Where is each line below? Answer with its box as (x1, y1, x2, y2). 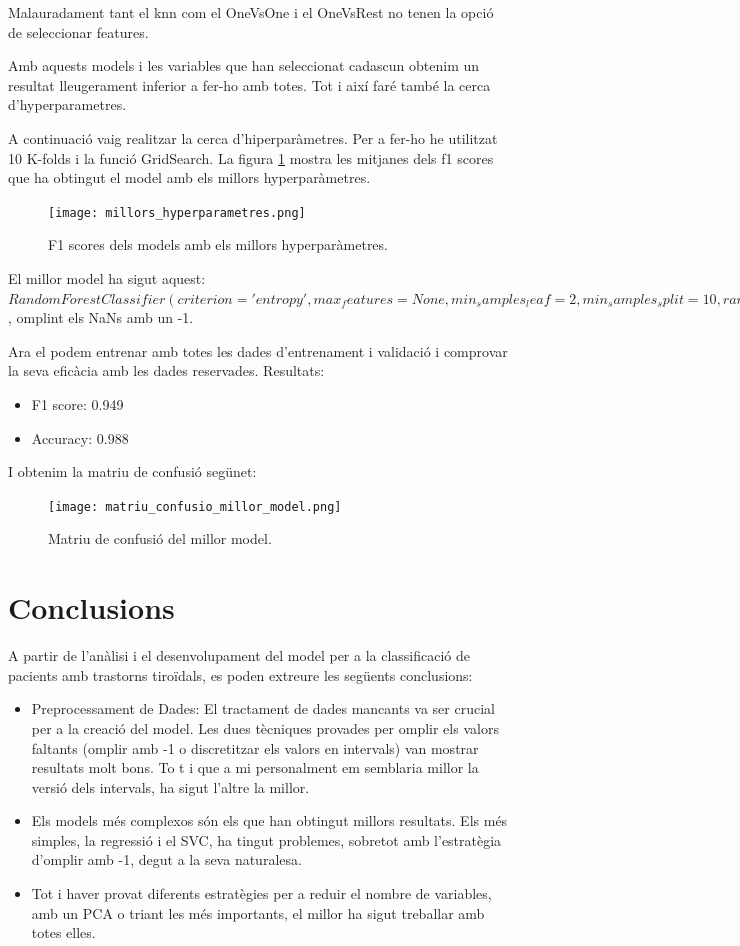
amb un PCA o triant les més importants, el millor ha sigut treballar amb (31, 902, 485, 923)
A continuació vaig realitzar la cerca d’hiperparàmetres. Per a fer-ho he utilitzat (8, 127, 498, 148)
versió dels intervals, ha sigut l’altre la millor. (31, 776, 310, 797)
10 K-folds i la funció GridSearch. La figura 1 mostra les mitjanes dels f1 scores (8, 147, 494, 168)
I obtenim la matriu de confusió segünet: (8, 461, 257, 482)
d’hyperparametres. (8, 94, 127, 115)
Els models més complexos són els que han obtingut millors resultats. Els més (31, 810, 508, 831)
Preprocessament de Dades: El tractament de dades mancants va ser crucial (31, 698, 495, 719)
